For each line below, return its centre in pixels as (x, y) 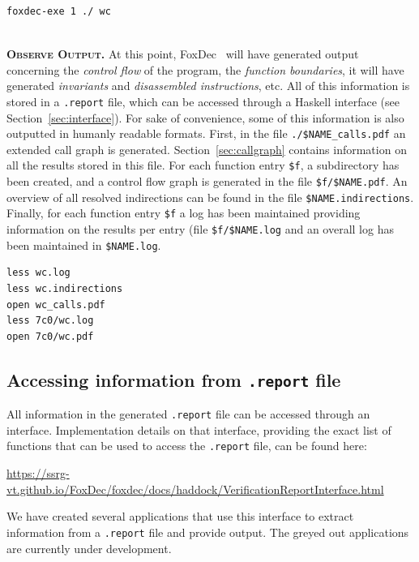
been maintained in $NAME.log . (84, 245)
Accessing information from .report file (174, 379)
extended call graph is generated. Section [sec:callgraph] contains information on (207, 149)
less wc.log (38, 273)
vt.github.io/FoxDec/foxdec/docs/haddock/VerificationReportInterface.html (195, 489)
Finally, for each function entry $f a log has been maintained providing (184, 213)
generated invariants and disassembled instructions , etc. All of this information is (208, 86)
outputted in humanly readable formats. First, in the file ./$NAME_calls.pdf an (206, 133)
